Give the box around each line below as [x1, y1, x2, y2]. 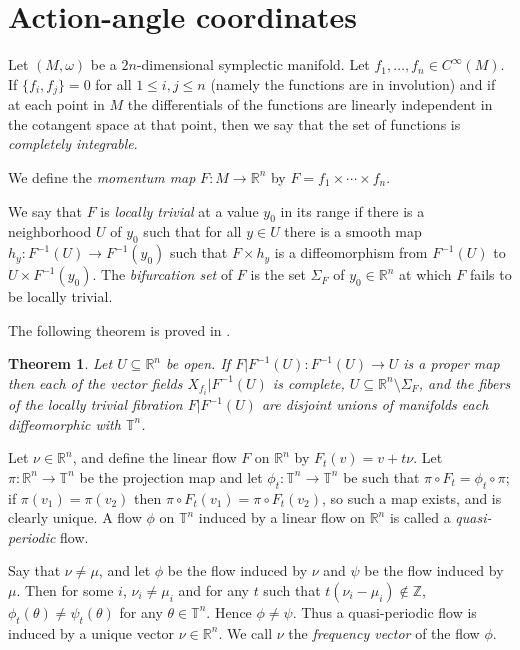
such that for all [143, 221, 242, 242]
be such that [343, 466, 420, 487]
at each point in [8, 94, 105, 115]
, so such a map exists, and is [322, 487, 502, 508]
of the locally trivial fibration [8, 394, 183, 415]
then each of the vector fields [8, 372, 183, 393]
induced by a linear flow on [198, 507, 365, 528]
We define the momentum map [8, 166, 196, 187]
